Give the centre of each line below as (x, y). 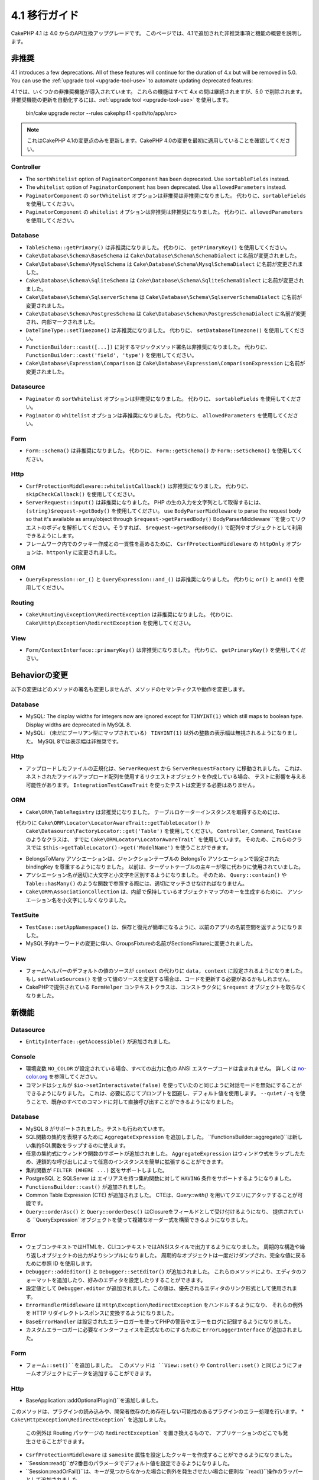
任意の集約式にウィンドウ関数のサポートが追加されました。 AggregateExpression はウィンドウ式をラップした (163, 1153)
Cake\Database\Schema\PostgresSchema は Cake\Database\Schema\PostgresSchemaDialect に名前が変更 (166, 313)
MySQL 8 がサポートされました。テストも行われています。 (97, 1128)
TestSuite (25, 915)
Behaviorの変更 (40, 675)
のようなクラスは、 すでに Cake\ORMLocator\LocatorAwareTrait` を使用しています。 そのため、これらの (159, 839)
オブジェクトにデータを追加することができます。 (95, 1373)
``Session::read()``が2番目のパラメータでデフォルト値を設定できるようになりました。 (129, 1463)
